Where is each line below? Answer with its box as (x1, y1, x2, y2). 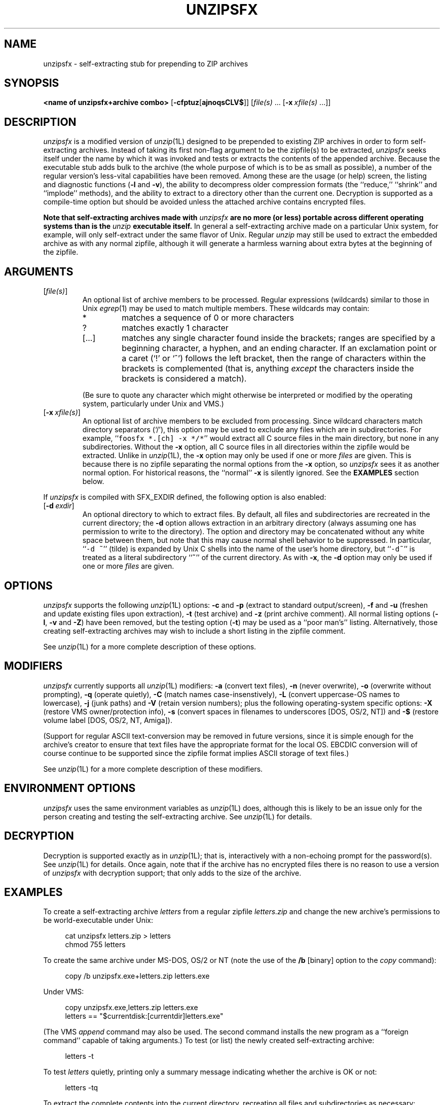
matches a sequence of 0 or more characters (122, 313, 294, 323)
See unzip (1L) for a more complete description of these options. (43, 642, 256, 651)
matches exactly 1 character (122, 323, 229, 333)
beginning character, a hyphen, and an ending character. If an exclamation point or (122, 343, 437, 354)
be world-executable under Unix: (43, 916, 153, 925)
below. (82, 477, 104, 486)
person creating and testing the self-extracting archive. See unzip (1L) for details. (43, 812, 312, 821)
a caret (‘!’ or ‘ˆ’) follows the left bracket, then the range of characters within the (122, 353, 426, 364)
